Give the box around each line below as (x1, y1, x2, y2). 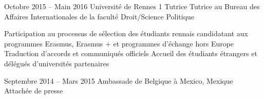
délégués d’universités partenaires (4, 58, 109, 68)
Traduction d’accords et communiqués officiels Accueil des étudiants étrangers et (4, 48, 257, 59)
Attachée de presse (4, 85, 63, 96)
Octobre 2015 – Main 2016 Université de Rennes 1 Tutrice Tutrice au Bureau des (4, 1, 260, 11)
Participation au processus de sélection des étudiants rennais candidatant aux (4, 28, 248, 39)
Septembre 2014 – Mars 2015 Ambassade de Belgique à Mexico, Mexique (4, 75, 233, 86)
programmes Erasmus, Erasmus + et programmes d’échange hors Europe (4, 38, 234, 48)
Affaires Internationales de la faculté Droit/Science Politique (4, 11, 195, 21)
